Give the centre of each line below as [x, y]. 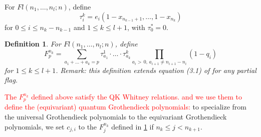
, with [136, 27]
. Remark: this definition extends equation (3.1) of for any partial [156, 70]
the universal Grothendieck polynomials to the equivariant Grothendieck [116, 116]
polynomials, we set [35, 126]
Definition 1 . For [33, 44]
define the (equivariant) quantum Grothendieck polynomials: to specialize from [126, 107]
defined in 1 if [133, 126]
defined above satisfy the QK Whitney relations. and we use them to [137, 96]
